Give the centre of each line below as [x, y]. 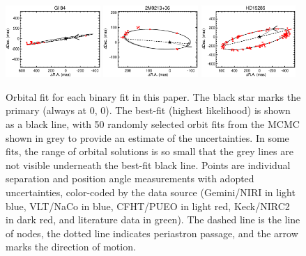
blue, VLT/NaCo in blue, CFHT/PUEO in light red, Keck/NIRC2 [148, 206]
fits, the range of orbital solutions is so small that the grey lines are [150, 151]
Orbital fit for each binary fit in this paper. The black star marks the [153, 96]
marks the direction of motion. [71, 247]
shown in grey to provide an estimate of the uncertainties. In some [147, 137]
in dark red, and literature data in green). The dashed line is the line [153, 219]
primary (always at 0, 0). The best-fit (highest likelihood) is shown [148, 110]
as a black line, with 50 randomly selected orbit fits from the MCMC [153, 123]
